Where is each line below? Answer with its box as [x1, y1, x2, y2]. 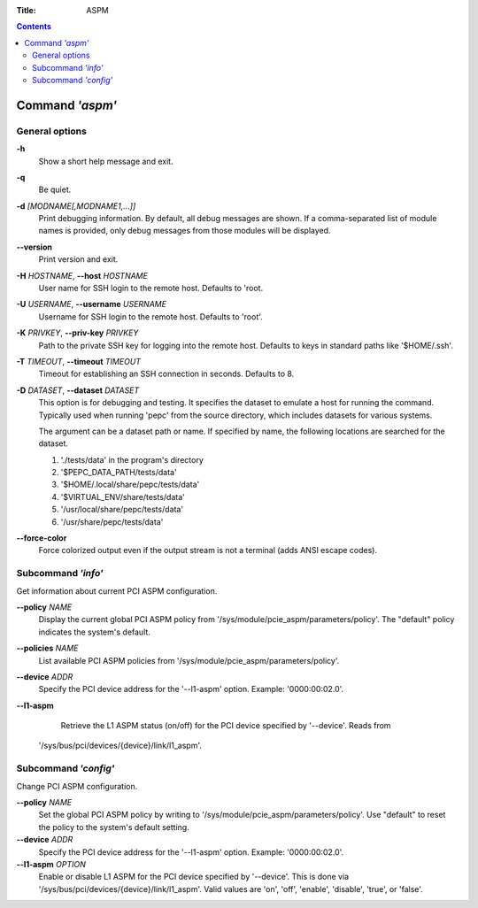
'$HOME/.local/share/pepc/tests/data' [60, 479, 200, 490]
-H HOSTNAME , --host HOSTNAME [16, 270, 148, 281]
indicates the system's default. [38, 627, 150, 637]
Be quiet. [38, 184, 72, 195]
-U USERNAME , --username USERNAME [16, 299, 167, 310]
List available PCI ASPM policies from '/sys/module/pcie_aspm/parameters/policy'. [38, 655, 340, 666]
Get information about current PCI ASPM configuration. [16, 585, 218, 596]
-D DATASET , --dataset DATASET [16, 385, 140, 396]
